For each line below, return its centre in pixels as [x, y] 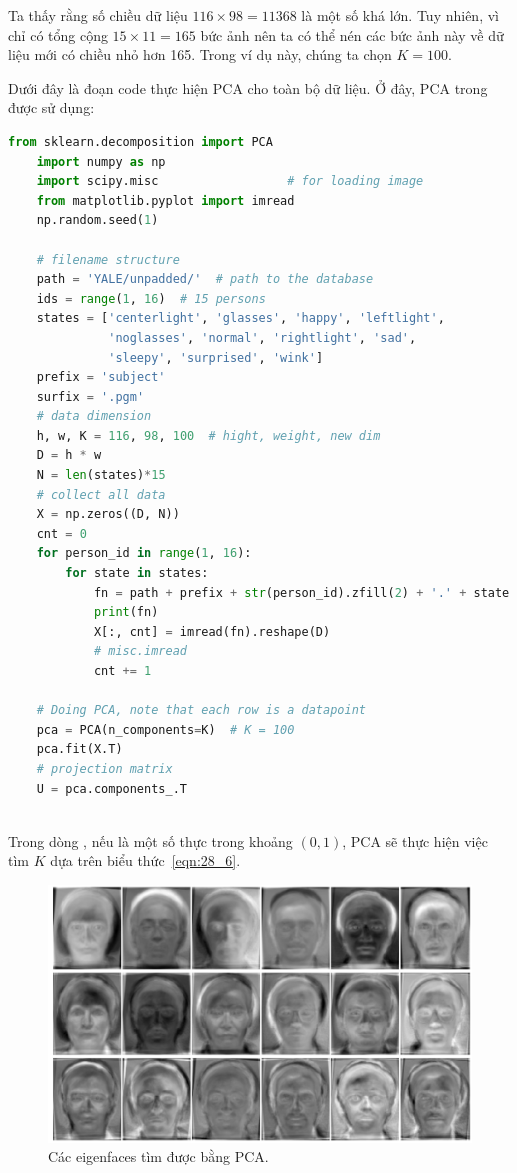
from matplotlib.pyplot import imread [165, 200]
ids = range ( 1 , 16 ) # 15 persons [151, 298]
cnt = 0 [61, 533]
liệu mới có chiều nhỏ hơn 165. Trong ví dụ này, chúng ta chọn [200, 54]
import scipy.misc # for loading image [230, 181]
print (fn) [126, 612]
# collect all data [101, 494]
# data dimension [94, 416]
